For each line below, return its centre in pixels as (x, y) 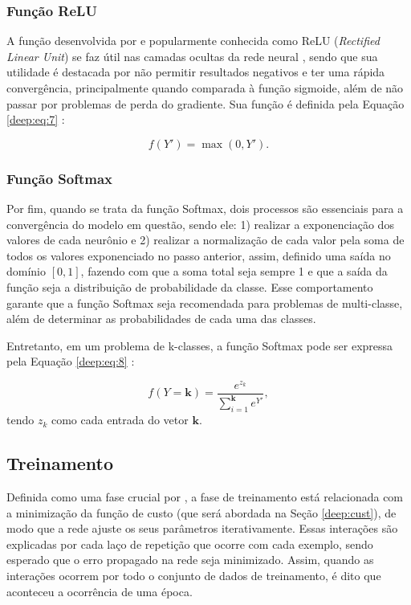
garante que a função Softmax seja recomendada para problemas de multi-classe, (205, 302)
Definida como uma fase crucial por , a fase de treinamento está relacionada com (205, 497)
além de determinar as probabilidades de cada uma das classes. (161, 319)
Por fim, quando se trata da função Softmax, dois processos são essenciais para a (205, 208)
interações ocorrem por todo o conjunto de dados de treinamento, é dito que (194, 575)
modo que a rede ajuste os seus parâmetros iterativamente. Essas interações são (202, 528)
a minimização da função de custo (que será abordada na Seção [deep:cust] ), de (201, 512)
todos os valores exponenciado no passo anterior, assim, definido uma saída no (199, 255)
